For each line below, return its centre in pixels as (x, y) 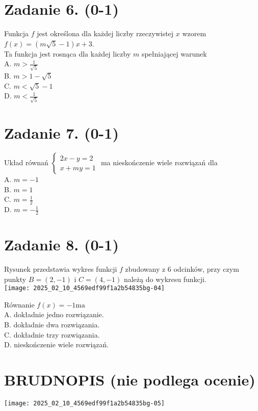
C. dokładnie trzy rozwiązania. (52, 334)
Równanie (19, 304)
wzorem (194, 33)
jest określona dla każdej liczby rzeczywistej (105, 33)
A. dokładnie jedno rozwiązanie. (54, 314)
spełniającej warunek (174, 53)
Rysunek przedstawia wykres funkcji (61, 269)
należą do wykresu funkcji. (165, 279)
